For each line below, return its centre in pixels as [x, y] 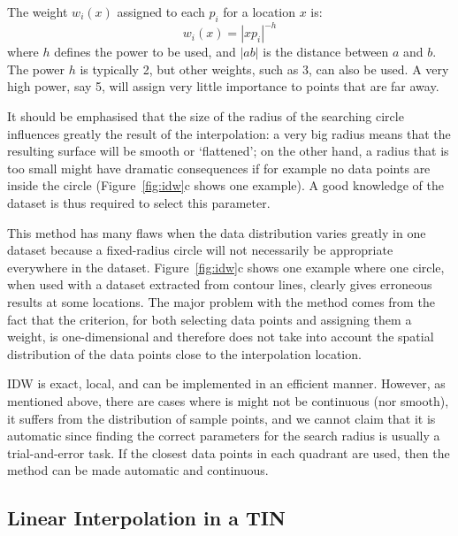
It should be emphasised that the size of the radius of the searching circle [206, 116]
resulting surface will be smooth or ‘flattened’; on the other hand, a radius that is [228, 151]
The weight [38, 11]
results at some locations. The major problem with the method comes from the [221, 302]
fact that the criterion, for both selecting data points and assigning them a [210, 319]
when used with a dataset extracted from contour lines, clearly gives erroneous [220, 284]
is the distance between [326, 52]
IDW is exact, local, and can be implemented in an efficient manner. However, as [226, 383]
